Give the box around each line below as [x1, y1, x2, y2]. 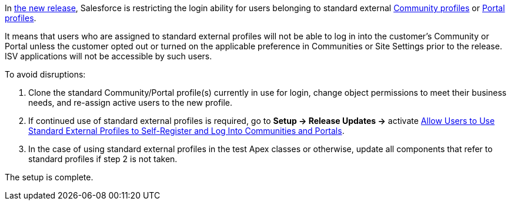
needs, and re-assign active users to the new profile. [28, 98, 233, 107]
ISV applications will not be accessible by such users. [5, 51, 212, 61]
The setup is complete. [5, 172, 93, 182]
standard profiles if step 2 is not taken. [28, 154, 178, 164]
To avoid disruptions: [5, 69, 86, 79]
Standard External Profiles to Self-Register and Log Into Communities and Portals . [28, 126, 345, 136]
